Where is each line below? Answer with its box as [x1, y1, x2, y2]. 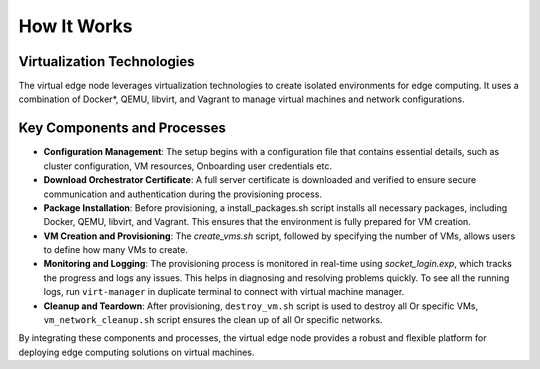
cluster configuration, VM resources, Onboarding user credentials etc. [43, 160, 332, 172]
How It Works [18, 15, 133, 37]
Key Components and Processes [18, 120, 227, 137]
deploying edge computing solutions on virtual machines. [18, 346, 255, 358]
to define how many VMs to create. [43, 244, 189, 256]
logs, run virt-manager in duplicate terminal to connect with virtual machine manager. [43, 286, 405, 298]
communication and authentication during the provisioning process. [43, 188, 323, 200]
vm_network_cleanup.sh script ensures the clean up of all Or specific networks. [43, 314, 383, 326]
